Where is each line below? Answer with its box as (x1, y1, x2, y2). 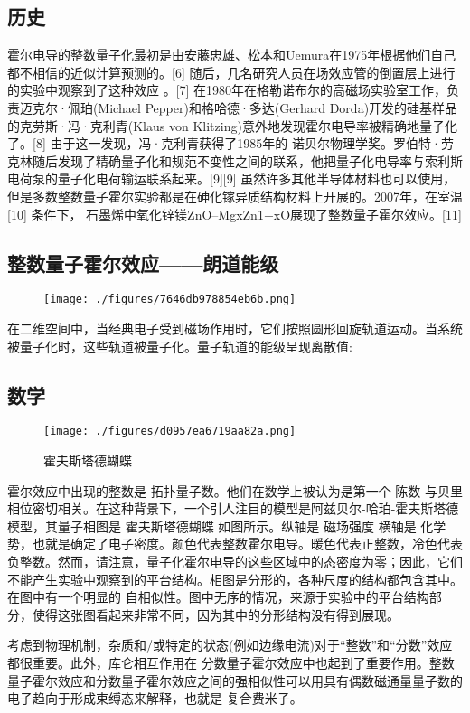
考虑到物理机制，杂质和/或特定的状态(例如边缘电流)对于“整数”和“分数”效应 (7, 635, 453, 654)
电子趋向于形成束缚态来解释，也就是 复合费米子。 (7, 689, 303, 708)
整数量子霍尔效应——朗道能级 (7, 249, 279, 277)
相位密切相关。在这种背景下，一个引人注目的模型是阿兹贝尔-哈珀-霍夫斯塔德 (7, 499, 459, 518)
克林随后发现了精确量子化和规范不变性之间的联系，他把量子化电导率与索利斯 (7, 151, 463, 170)
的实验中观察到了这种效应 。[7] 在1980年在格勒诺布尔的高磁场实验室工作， (7, 80, 447, 99)
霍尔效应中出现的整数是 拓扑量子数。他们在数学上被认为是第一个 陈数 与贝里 (7, 481, 463, 500)
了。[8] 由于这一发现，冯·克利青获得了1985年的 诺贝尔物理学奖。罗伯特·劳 (7, 134, 454, 153)
